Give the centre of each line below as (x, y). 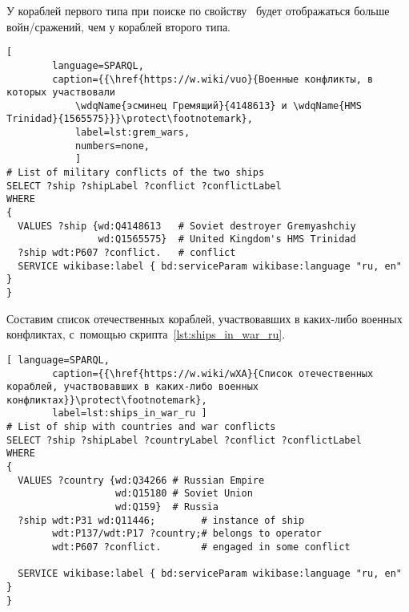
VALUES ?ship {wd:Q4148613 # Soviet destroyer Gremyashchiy (187, 226)
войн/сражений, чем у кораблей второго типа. (118, 26)
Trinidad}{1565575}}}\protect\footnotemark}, (130, 119)
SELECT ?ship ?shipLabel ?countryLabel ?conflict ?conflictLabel (184, 440)
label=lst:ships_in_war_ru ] (130, 413)
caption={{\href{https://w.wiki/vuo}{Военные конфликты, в (213, 79)
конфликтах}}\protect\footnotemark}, (107, 400)
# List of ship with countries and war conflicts (141, 427)
